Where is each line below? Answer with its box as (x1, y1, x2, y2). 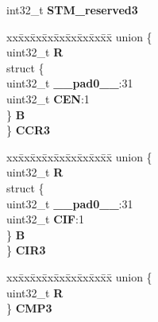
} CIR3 (6, 242, 46, 258)
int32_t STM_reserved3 (6, 2, 138, 17)
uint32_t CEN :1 (6, 90, 90, 107)
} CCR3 (6, 122, 51, 138)
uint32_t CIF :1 (6, 211, 84, 227)
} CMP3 (6, 300, 52, 316)
